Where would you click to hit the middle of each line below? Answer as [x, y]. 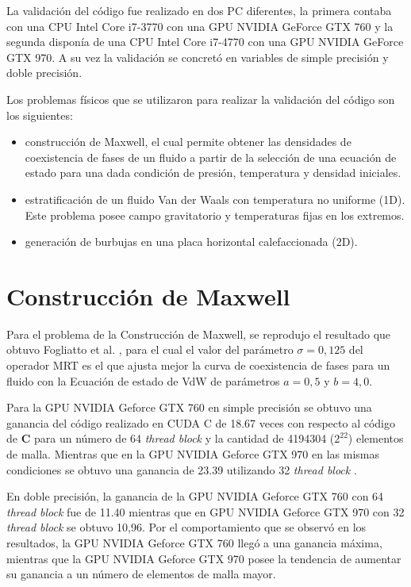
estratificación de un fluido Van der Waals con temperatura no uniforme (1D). [215, 199]
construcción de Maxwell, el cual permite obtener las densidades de [188, 142]
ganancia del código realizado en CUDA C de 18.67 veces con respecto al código [201, 422]
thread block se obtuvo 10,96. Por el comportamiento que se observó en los [186, 527]
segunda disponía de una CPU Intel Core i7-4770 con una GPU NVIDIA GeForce [205, 42]
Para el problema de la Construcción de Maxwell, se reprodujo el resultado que [199, 334]
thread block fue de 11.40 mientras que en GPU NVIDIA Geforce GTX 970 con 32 [205, 511]
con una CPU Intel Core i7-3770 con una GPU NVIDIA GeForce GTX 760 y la [200, 26]
